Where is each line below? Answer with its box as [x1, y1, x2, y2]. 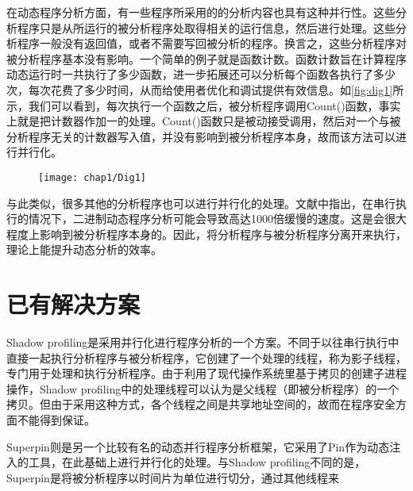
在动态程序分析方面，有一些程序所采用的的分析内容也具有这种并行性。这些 [6, 4, 396, 20]
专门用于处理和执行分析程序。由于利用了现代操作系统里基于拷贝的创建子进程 [6, 365, 407, 382]
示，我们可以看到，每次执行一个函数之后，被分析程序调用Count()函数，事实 [6, 97, 401, 113]
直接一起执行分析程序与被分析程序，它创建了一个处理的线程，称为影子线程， [6, 349, 407, 366]
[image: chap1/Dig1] [38, 171, 147, 183]
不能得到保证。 [17, 412, 95, 428]
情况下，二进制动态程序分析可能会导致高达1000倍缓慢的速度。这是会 [28, 210, 384, 227]
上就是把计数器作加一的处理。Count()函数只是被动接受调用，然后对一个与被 [6, 113, 401, 129]
